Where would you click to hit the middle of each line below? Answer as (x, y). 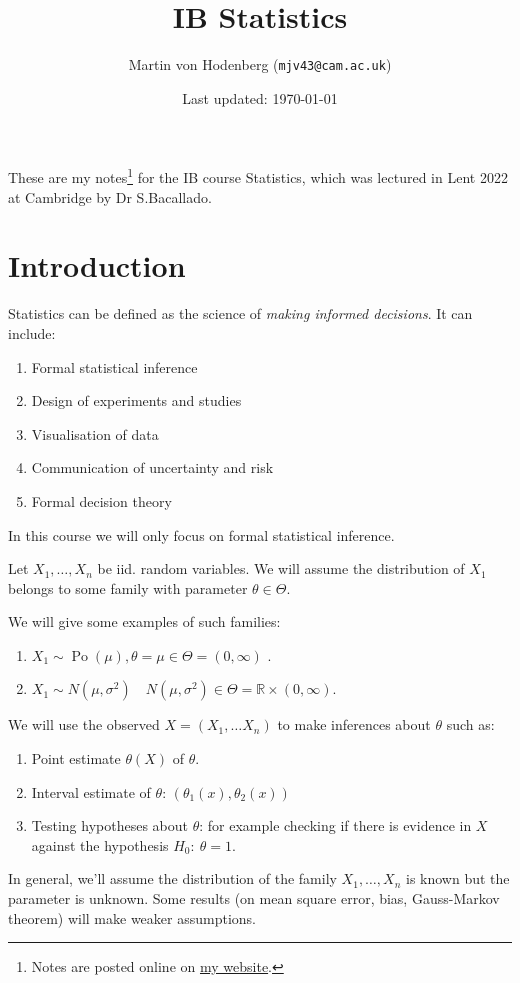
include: (32, 332)
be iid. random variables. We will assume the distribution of (281, 568)
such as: (470, 724)
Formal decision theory (101, 500)
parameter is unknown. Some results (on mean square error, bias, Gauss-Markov (254, 898)
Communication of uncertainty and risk (152, 467)
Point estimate (76, 758)
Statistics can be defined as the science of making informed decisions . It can (240, 313)
